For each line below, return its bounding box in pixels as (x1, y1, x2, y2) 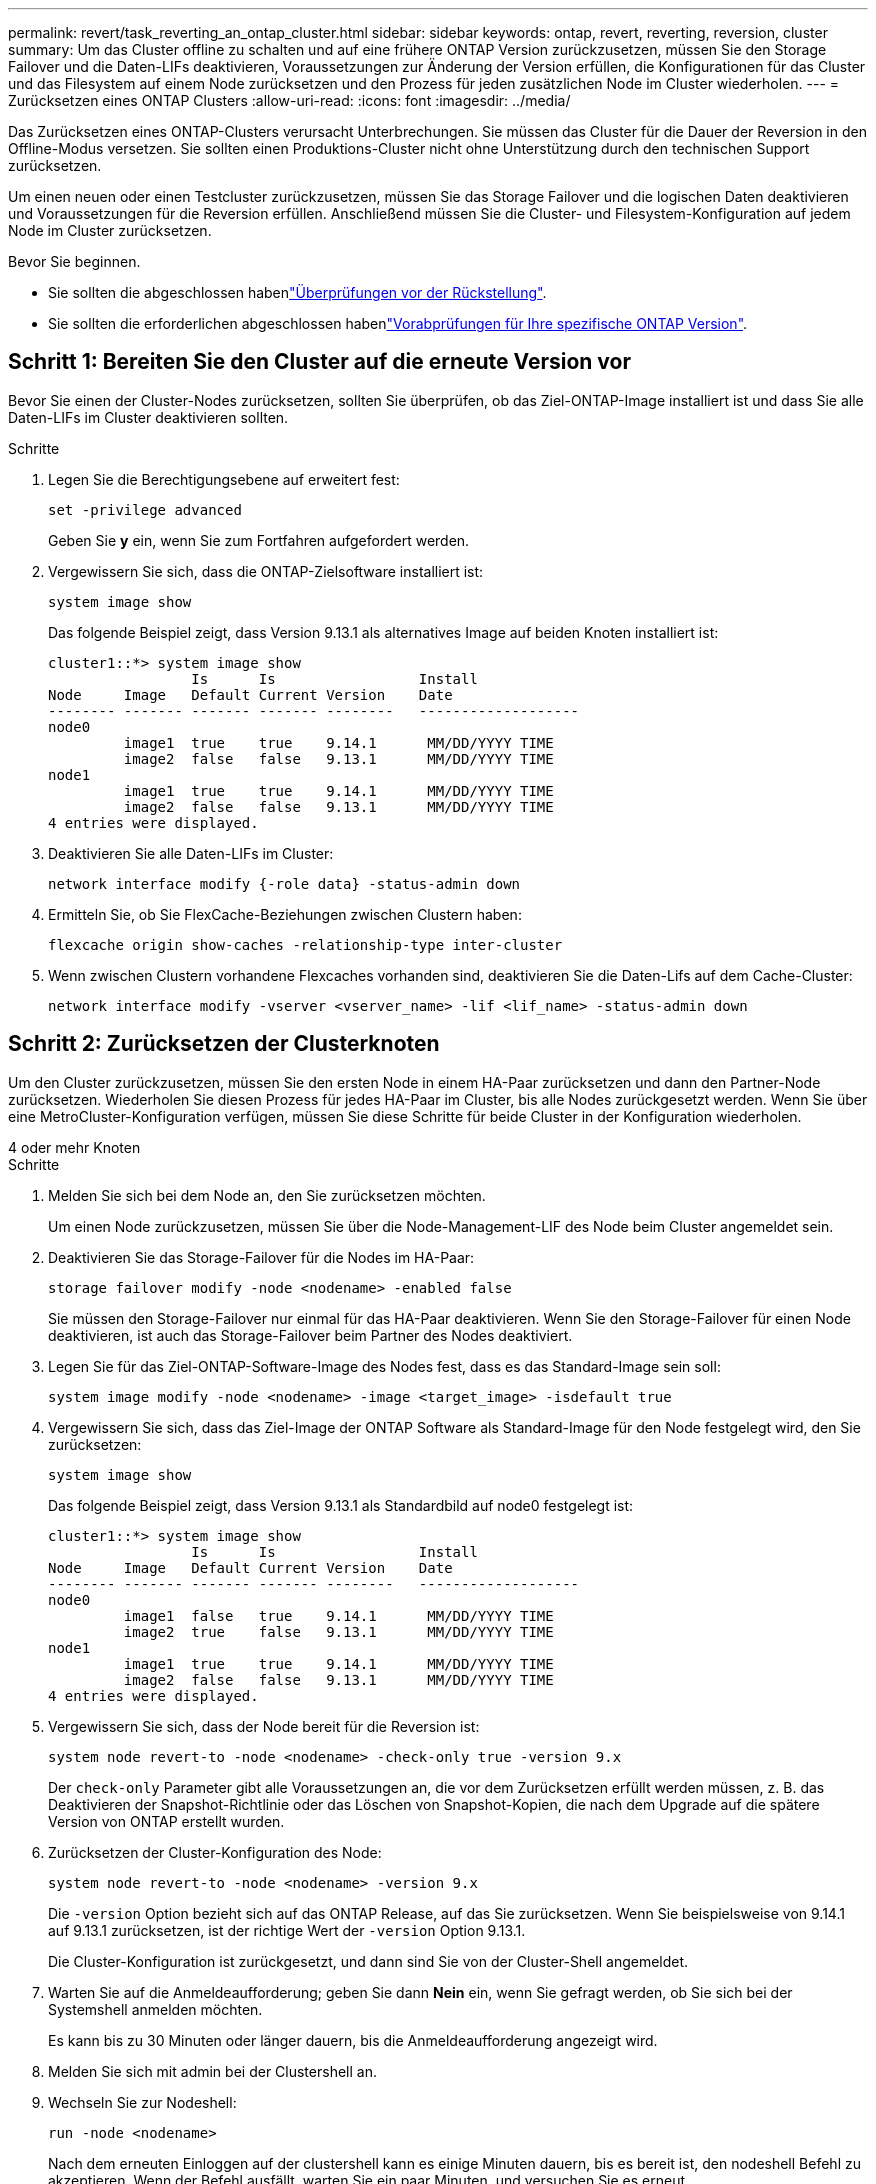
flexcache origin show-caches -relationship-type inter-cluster (48, 936, 563, 953)
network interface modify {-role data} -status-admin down (48, 875, 521, 892)
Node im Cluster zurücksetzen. (8, 222, 212, 239)
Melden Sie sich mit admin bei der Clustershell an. (48, 2062, 377, 2080)
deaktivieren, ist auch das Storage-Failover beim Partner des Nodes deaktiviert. (48, 1326, 573, 1344)
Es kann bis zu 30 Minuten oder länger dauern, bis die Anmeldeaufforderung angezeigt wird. (48, 2031, 658, 2049)
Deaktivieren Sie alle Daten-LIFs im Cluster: (48, 844, 334, 862)
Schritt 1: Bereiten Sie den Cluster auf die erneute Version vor (8, 349, 631, 375)
